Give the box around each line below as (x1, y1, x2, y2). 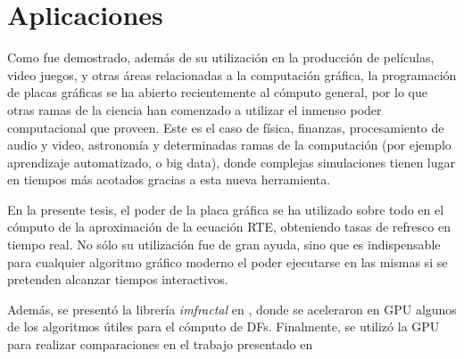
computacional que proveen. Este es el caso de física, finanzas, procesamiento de (7, 118, 444, 136)
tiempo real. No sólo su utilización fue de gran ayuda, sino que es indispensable (7, 235, 441, 254)
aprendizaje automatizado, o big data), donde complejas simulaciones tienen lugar (7, 152, 455, 171)
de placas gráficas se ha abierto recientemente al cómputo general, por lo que (7, 83, 427, 102)
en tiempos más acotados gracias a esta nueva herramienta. (7, 170, 331, 189)
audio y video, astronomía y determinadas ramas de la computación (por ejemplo (7, 135, 452, 154)
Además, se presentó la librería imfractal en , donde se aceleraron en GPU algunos (7, 299, 457, 318)
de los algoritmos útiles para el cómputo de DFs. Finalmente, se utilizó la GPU (7, 317, 440, 336)
